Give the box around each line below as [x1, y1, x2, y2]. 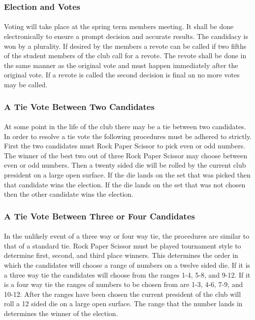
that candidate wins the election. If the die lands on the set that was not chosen [4, 179, 246, 189]
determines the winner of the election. [4, 308, 118, 318]
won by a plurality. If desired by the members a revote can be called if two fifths [4, 40, 247, 51]
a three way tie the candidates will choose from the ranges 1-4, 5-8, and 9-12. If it [4, 269, 251, 280]
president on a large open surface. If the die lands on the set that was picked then [4, 170, 251, 179]
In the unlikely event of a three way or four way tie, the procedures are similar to [4, 231, 250, 241]
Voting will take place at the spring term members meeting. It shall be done [4, 21, 234, 32]
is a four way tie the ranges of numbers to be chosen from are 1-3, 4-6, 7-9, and [4, 279, 243, 289]
